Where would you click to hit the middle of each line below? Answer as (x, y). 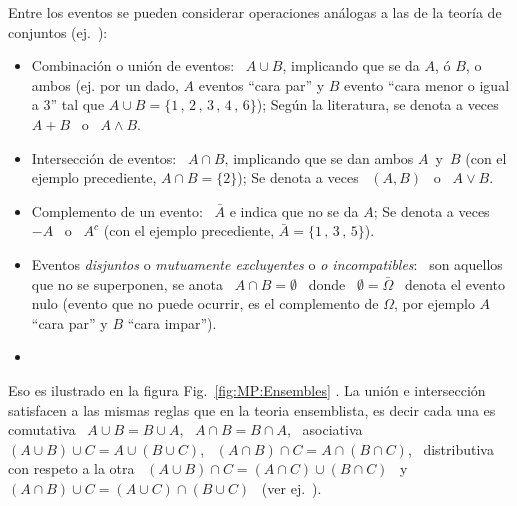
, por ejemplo (434, 303)
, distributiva (450, 448)
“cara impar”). (172, 322)
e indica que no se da (294, 210)
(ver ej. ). (291, 487)
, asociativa (325, 429)
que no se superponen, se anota (127, 283)
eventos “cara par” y (261, 84)
